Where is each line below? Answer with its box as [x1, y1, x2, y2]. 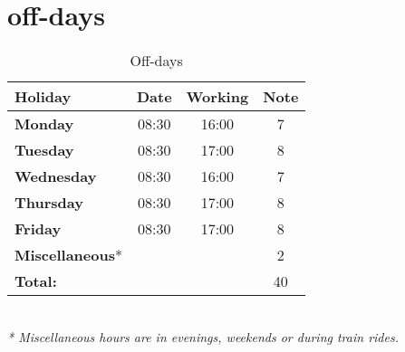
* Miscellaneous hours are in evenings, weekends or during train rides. [7, 327, 399, 346]
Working [186, 86, 249, 108]
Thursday [14, 192, 83, 214]
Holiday [14, 86, 72, 108]
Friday [14, 218, 62, 240]
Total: [14, 271, 57, 292]
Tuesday [14, 139, 74, 161]
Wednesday [14, 166, 97, 187]
